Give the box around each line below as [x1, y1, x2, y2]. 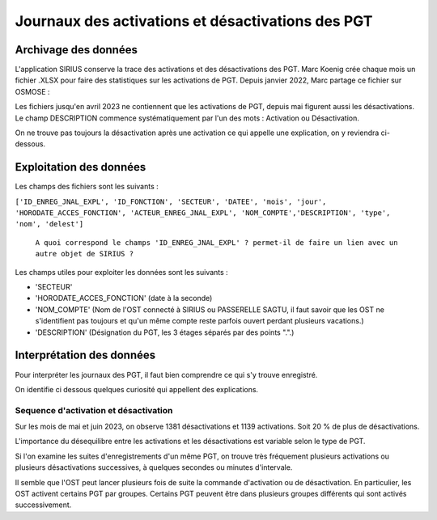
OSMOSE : [15, 87, 50, 96]
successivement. [15, 500, 72, 509]
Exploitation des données [15, 160, 146, 174]
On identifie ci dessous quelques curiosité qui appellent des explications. [15, 384, 259, 394]
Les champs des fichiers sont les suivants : [15, 182, 159, 192]
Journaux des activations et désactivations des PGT [15, 12, 373, 30]
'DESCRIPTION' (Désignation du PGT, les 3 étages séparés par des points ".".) [35, 328, 295, 337]
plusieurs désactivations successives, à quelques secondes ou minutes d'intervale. [15, 463, 293, 472]
